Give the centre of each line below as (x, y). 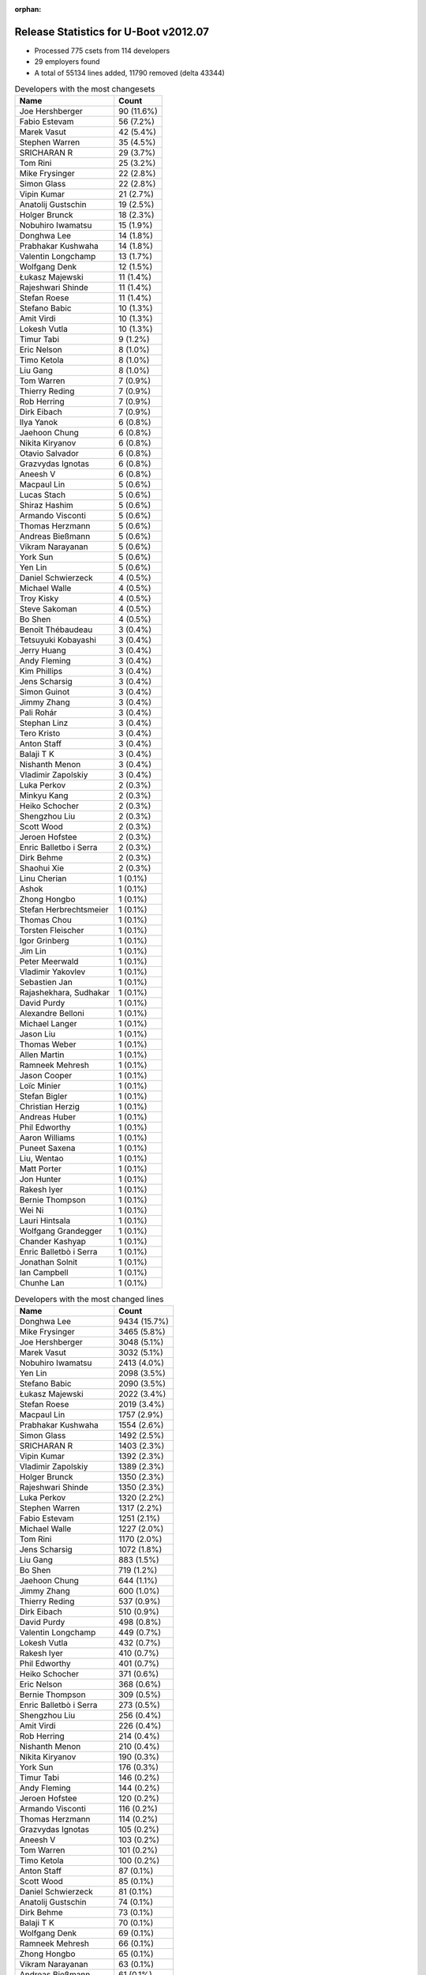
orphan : (28, 9)
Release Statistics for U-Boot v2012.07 (112, 32)
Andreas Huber (48, 1117)
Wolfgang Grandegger (61, 1231)
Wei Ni (32, 1210)
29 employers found (67, 62)
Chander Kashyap (53, 1242)
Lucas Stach (43, 495)
